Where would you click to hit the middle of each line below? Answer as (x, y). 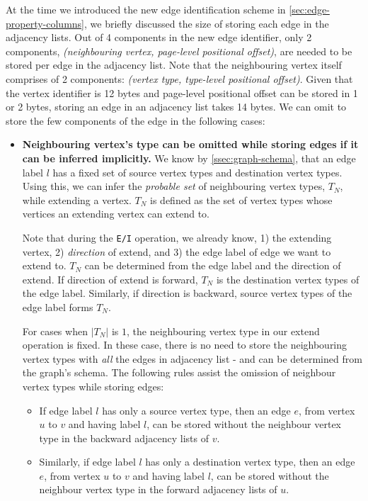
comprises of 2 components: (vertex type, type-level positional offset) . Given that (179, 78)
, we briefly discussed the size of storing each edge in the (207, 23)
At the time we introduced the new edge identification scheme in (146, 9)
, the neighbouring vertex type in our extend (223, 331)
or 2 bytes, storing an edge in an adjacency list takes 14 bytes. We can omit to (176, 107)
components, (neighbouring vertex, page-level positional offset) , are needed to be (179, 51)
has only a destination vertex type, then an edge (250, 462)
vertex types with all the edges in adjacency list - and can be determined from (192, 358)
